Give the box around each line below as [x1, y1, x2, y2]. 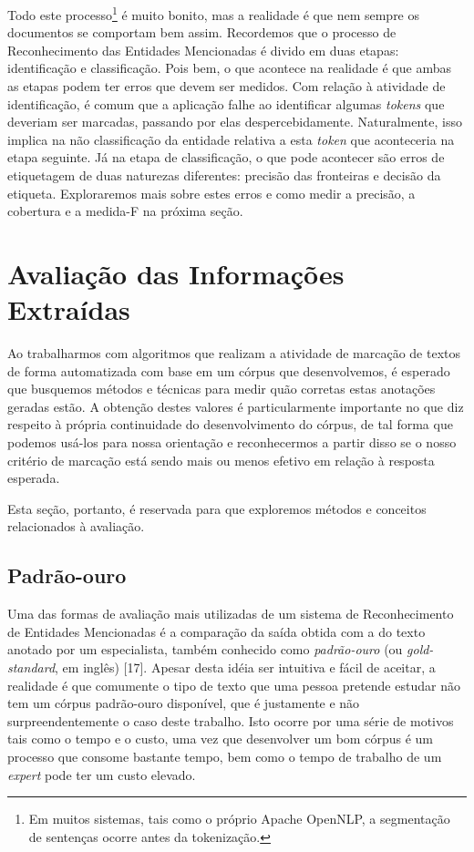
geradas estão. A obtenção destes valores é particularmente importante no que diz [7, 396, 464, 416]
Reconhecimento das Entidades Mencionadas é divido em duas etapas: [7, 40, 399, 59]
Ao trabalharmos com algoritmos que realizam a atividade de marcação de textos [7, 344, 460, 363]
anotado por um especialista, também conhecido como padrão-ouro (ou [7, 640, 403, 659]
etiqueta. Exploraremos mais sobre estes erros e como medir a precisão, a [7, 183, 416, 202]
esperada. [7, 468, 60, 488]
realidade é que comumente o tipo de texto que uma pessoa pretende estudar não [7, 675, 460, 694]
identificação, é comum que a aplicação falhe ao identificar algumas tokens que [7, 94, 445, 113]
